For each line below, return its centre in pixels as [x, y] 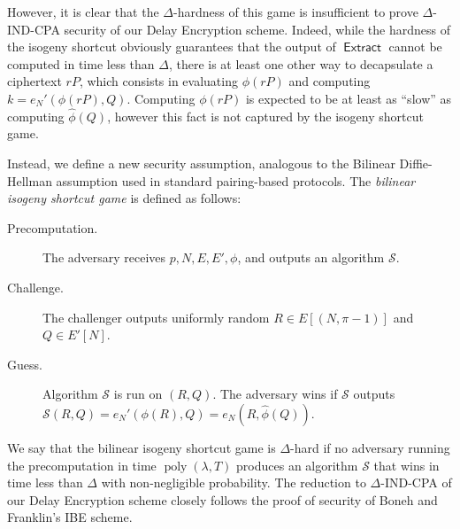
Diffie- [416, 163]
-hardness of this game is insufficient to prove [295, 12]
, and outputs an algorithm [311, 257]
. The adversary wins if [275, 394]
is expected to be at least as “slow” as [349, 98]
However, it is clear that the [83, 12]
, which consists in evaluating [158, 81]
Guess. [25, 364]
